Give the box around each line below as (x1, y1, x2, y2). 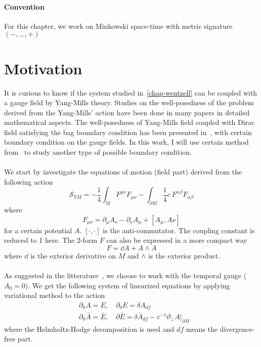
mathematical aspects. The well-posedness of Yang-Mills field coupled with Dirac (4, 117, 255, 127)
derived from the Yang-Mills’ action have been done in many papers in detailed (4, 107, 250, 117)
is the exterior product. (148, 250, 221, 261)
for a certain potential (4, 225, 72, 235)
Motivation (4, 58, 82, 78)
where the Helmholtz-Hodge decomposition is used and (4, 323, 175, 334)
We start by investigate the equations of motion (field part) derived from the (4, 166, 242, 177)
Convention (4, 1, 45, 12)
